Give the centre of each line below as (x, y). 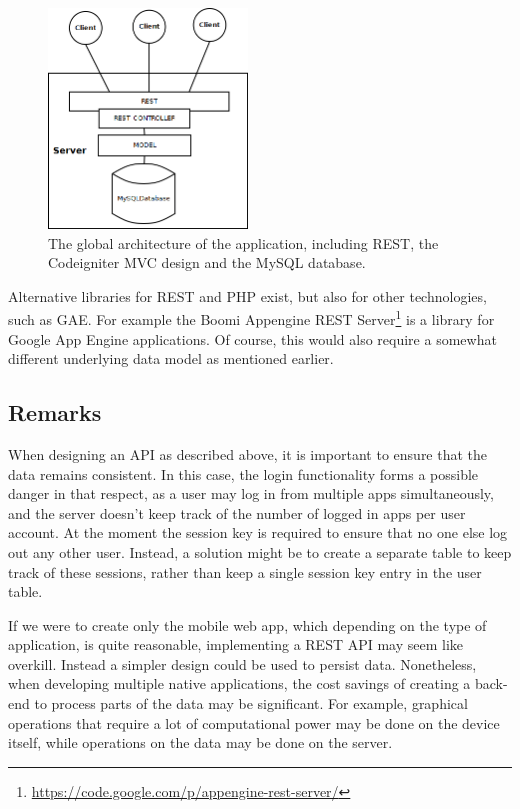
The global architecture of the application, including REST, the (243, 242)
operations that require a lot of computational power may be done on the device (254, 722)
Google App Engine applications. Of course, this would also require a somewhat (252, 338)
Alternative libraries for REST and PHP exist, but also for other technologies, (247, 295)
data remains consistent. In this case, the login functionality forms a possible (243, 473)
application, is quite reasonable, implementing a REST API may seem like (236, 644)
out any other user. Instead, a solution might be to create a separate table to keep (260, 551)
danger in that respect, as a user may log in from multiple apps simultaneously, (251, 493)
